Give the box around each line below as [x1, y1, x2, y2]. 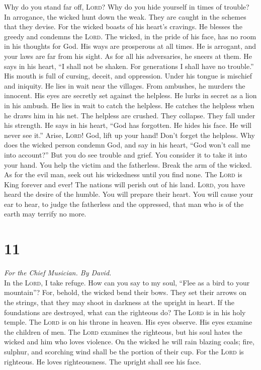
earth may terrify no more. [4, 208, 86, 219]
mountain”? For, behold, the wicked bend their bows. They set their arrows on [4, 287, 247, 298]
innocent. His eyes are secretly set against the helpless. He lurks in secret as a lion [4, 90, 257, 101]
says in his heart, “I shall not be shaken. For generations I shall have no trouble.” [4, 60, 254, 71]
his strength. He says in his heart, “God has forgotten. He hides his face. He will [4, 120, 251, 130]
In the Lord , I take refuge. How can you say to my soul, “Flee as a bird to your [4, 277, 250, 287]
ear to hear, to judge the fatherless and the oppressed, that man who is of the [4, 198, 244, 209]
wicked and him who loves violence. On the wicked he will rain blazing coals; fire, [4, 336, 254, 347]
